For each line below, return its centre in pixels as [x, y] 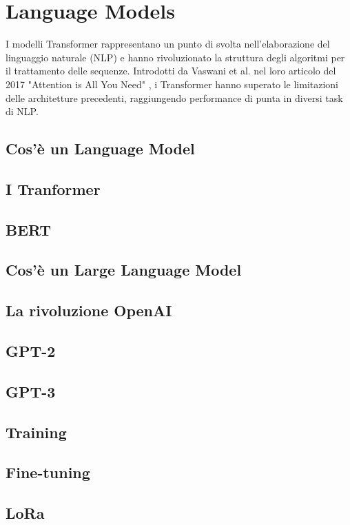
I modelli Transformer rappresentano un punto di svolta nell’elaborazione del [168, 44]
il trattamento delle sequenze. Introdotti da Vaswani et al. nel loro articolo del [171, 71]
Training [36, 432]
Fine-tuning [48, 472]
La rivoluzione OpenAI [89, 310]
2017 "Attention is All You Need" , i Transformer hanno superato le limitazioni [172, 84]
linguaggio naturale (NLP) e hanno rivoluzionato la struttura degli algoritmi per [175, 57]
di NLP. [22, 111]
